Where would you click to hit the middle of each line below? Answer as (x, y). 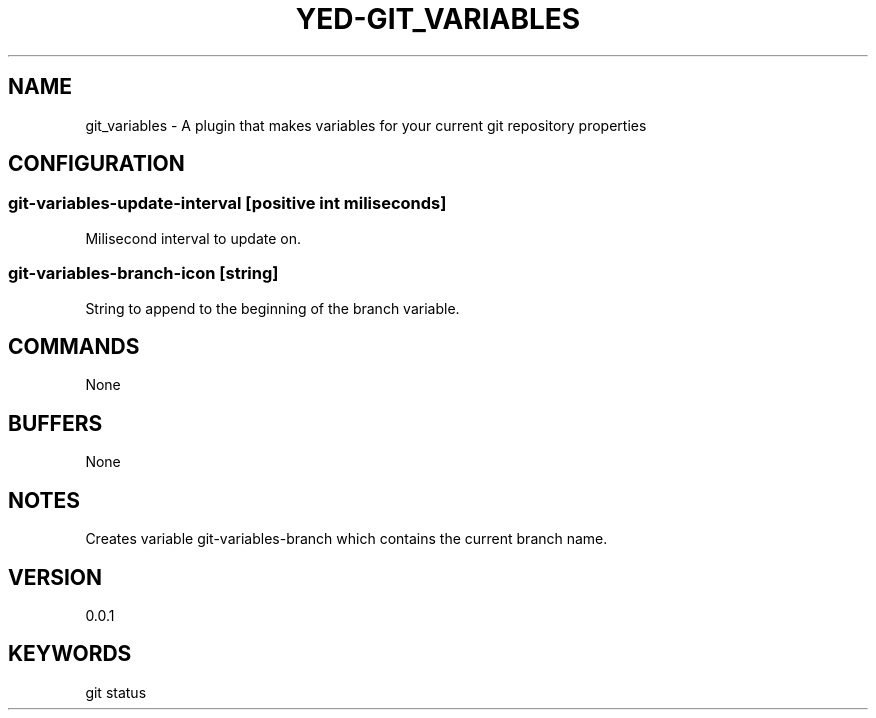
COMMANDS (74, 346)
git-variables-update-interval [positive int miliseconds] (227, 203)
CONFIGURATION (96, 164)
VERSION (55, 577)
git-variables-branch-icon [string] (143, 273)
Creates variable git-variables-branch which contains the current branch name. (346, 539)
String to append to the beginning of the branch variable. (272, 308)
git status (116, 692)
